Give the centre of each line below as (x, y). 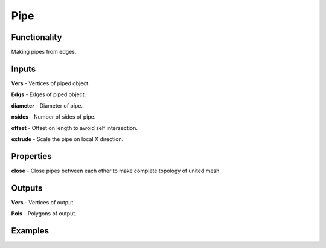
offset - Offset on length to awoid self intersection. (75, 128)
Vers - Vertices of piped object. (50, 83)
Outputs (27, 188)
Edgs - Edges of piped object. (49, 94)
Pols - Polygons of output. (44, 214)
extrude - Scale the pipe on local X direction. (67, 139)
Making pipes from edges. (44, 52)
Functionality (37, 37)
